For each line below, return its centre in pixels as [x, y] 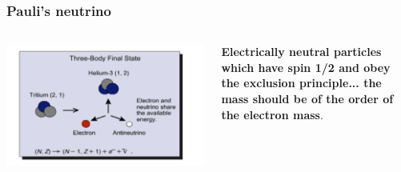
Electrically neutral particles [301, 52]
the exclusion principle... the [301, 83]
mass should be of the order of [307, 98]
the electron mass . [272, 114]
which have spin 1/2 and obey [306, 67]
